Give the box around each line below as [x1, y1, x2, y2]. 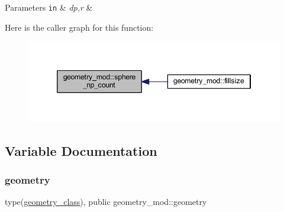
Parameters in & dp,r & [5, 1, 93, 13]
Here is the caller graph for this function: [5, 21, 154, 33]
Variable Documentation [5, 141, 157, 159]
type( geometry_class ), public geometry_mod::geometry [5, 195, 207, 208]
